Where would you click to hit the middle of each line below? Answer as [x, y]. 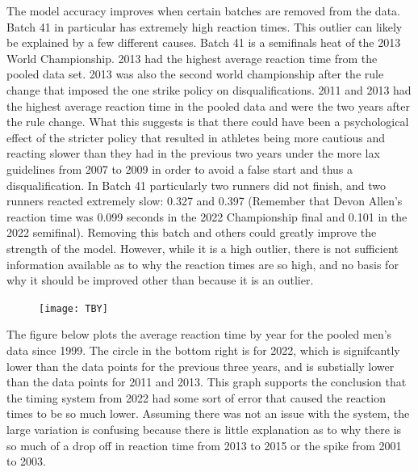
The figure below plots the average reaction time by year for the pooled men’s [199, 334]
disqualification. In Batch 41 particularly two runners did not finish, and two [196, 185]
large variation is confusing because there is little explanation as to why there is [204, 429]
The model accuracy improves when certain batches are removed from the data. [203, 11]
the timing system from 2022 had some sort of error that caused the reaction [196, 397]
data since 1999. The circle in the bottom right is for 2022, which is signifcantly [203, 350]
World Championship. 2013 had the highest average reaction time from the [192, 58]
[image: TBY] [73, 308]
